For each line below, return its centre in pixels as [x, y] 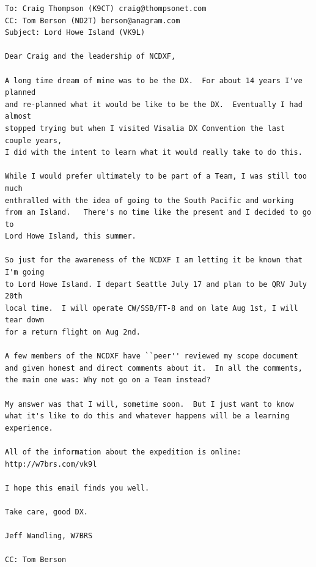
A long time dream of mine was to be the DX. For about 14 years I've [154, 80]
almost [18, 117]
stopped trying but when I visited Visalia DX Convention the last [145, 128]
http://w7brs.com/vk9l [51, 464]
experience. [29, 428]
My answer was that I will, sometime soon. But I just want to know [149, 404]
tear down [25, 320]
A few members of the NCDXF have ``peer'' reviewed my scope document [152, 356]
